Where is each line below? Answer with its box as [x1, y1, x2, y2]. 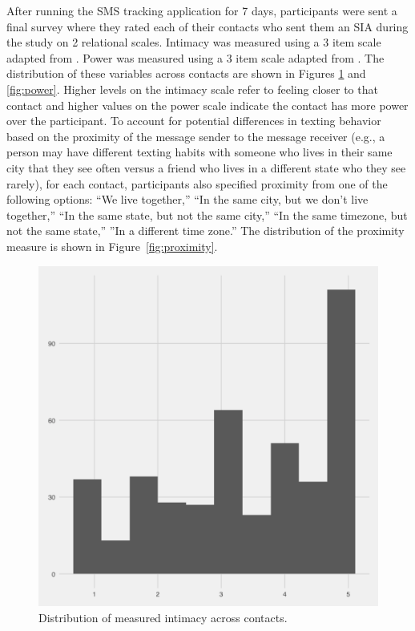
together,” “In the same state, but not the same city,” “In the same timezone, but [6, 206, 408, 223]
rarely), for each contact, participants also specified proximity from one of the [6, 175, 388, 192]
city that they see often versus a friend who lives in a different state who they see [6, 159, 406, 176]
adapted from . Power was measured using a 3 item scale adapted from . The [6, 49, 385, 66]
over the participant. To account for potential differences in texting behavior [6, 112, 381, 129]
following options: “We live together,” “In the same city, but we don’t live [6, 191, 369, 208]
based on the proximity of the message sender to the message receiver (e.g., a [6, 127, 385, 144]
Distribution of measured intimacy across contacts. [38, 609, 288, 625]
